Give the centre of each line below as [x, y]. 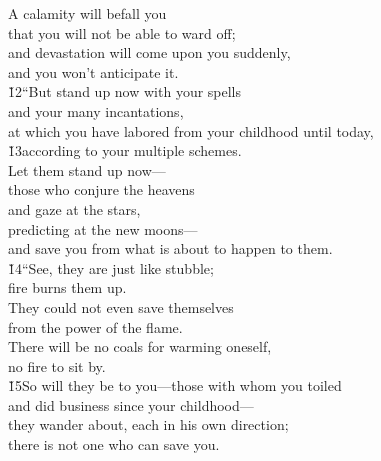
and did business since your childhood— [131, 404]
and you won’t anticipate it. [93, 71]
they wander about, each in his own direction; [148, 424]
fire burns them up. [67, 287]
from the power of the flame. [95, 326]
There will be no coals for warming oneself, [140, 346]
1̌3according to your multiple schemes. [125, 150]
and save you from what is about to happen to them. [170, 248]
